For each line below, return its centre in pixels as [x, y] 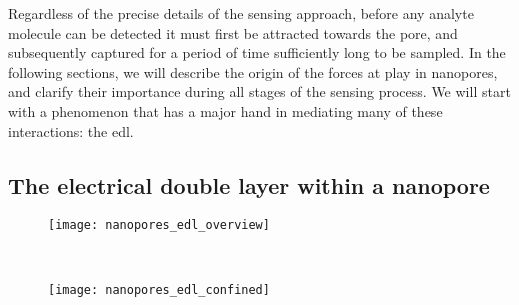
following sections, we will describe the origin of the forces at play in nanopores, [253, 71]
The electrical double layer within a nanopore [249, 184]
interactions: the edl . [71, 130]
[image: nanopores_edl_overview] [159, 225]
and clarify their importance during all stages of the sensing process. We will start [259, 91]
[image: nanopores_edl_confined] [159, 289]
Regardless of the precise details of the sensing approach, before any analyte [241, 13]
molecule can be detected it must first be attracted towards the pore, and [233, 32]
